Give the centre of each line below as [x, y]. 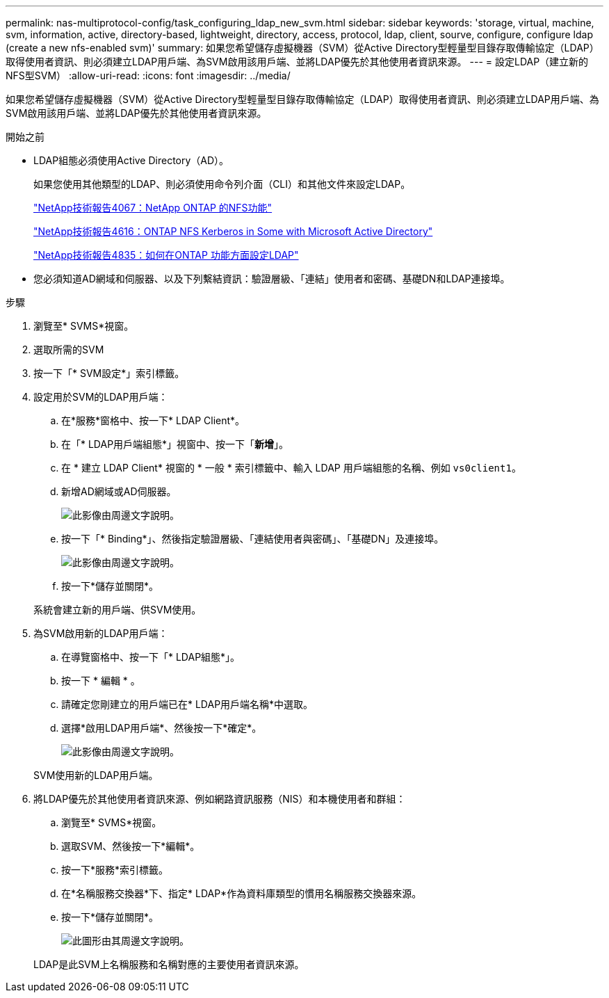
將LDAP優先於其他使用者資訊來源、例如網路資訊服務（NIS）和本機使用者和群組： [220, 799]
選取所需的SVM [69, 349]
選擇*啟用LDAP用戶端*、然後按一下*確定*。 [162, 728]
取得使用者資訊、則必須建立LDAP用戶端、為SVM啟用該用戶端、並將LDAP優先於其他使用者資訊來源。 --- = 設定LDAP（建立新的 [297, 62]
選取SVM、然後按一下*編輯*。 [131, 846]
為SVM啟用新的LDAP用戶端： [101, 633]
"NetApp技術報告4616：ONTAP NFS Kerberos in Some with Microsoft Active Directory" [233, 231]
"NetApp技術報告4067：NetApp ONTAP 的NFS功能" [153, 208]
